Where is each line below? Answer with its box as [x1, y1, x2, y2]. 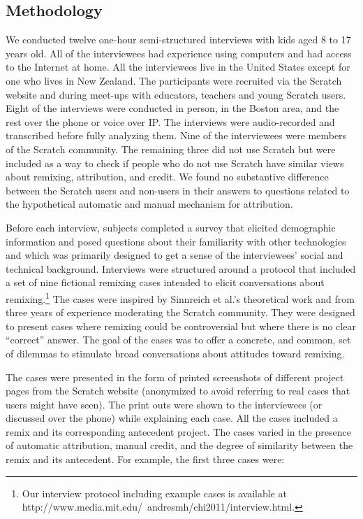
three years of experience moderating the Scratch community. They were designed [6, 305, 355, 320]
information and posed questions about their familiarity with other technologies [6, 234, 346, 248]
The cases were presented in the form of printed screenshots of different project [6, 369, 344, 384]
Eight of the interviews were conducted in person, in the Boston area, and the [6, 101, 339, 115]
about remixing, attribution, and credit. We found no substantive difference [6, 169, 329, 184]
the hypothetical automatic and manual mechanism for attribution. [6, 197, 293, 211]
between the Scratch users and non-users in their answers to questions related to [6, 183, 350, 197]
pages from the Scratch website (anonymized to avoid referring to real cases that [6, 383, 350, 398]
